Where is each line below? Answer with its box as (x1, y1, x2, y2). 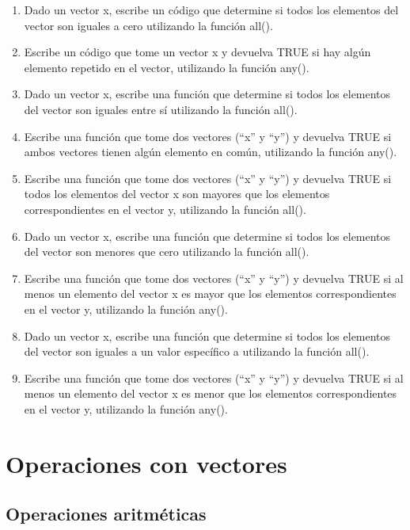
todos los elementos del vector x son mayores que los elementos (24, 185, 330, 202)
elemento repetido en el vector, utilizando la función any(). (24, 59, 309, 75)
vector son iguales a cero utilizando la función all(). (24, 17, 273, 33)
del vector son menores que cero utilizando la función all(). (24, 243, 309, 260)
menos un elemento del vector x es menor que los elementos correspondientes (24, 385, 397, 402)
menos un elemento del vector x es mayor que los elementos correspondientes (24, 285, 397, 302)
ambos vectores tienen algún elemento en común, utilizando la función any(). (24, 143, 397, 160)
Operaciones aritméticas (6, 501, 207, 526)
